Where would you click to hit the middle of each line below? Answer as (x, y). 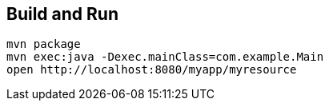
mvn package (44, 44)
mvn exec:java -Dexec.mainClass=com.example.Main (165, 57)
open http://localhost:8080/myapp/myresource (152, 70)
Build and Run (62, 14)
